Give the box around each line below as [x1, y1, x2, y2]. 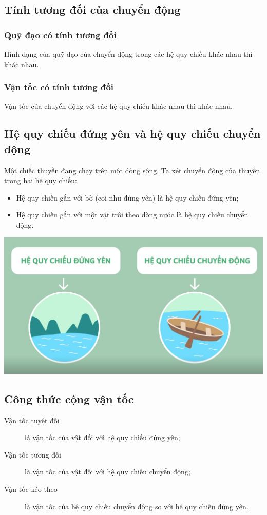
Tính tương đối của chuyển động [4, 2, 181, 17]
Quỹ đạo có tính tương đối [4, 28, 117, 41]
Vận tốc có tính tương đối [4, 81, 114, 93]
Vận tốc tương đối [4, 449, 61, 460]
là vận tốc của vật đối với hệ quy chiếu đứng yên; [25, 432, 180, 443]
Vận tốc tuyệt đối [4, 414, 60, 425]
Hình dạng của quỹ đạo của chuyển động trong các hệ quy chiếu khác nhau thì [4, 49, 253, 59]
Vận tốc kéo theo [4, 484, 58, 494]
